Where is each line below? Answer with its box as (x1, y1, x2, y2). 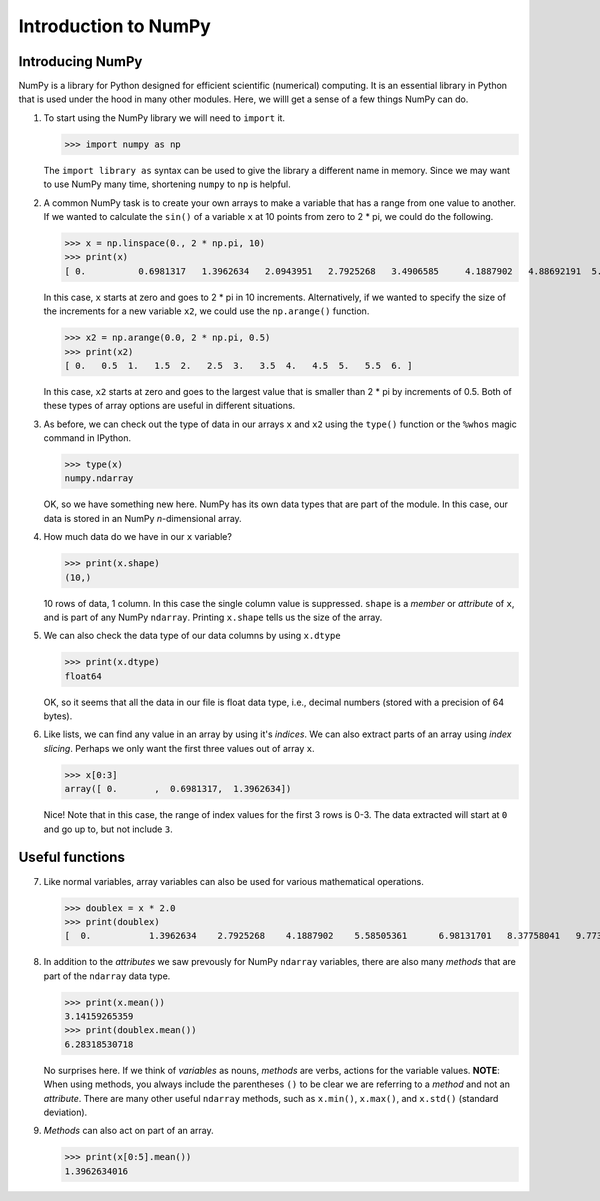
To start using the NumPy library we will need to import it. (43, 111, 285, 124)
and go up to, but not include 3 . (43, 823, 174, 835)
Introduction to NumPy (18, 15, 212, 37)
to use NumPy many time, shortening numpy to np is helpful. (43, 178, 292, 190)
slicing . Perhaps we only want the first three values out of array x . (43, 742, 315, 754)
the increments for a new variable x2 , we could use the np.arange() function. (43, 305, 370, 317)
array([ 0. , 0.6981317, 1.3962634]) (64, 783, 292, 795)
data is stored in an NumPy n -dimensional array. (43, 512, 242, 524)
